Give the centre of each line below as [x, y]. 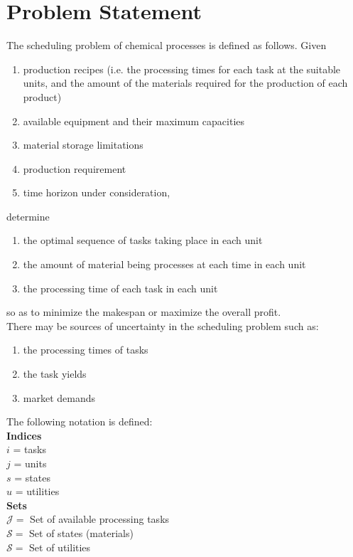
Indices [24, 435]
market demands [59, 397]
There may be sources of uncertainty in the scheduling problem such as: [163, 325]
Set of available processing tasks [100, 519]
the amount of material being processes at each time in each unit [164, 264]
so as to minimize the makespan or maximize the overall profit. [144, 312]
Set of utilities [60, 547]
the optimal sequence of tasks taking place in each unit [143, 240]
